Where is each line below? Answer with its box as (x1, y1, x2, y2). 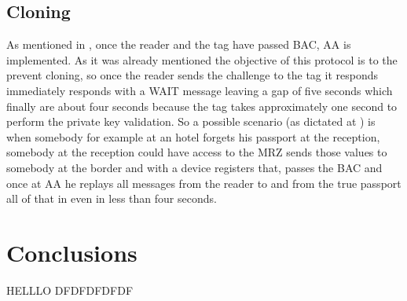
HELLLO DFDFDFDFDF (6, 281, 134, 298)
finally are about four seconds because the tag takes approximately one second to (6, 97, 398, 114)
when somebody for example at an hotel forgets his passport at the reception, (6, 128, 380, 145)
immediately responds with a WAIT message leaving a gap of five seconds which (6, 82, 393, 98)
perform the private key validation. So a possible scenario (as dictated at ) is (6, 113, 376, 130)
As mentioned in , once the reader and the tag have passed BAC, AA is (6, 36, 351, 53)
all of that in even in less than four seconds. (6, 190, 217, 207)
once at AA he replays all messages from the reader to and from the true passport (6, 174, 401, 191)
